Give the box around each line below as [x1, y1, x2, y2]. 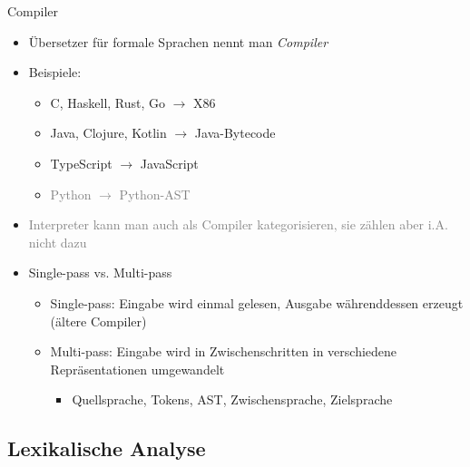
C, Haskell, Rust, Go [50, 92, 166, 112]
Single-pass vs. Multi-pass [28, 263, 172, 282]
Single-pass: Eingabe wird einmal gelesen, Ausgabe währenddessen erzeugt [50, 293, 464, 312]
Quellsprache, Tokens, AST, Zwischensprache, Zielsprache [72, 390, 393, 409]
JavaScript [140, 153, 199, 172]
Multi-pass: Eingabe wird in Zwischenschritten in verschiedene [50, 342, 397, 361]
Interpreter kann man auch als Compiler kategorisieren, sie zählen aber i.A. [28, 215, 448, 234]
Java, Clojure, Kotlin [50, 123, 167, 142]
